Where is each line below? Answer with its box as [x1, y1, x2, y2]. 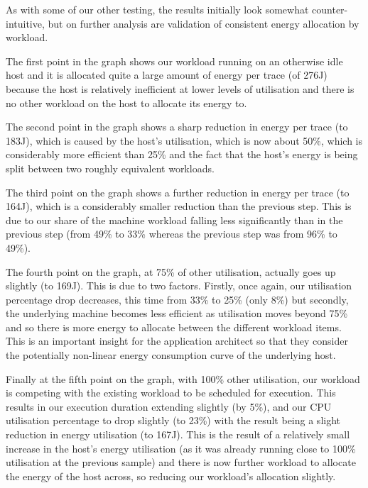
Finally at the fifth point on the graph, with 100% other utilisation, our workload [6, 371, 360, 386]
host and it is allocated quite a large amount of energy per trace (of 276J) [6, 67, 328, 82]
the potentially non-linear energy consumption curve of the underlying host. [6, 348, 336, 362]
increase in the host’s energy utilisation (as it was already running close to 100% [6, 440, 356, 455]
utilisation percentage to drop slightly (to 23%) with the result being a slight [6, 413, 341, 428]
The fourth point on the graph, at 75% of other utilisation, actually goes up [6, 264, 336, 279]
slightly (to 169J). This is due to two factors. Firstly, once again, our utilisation [6, 278, 352, 293]
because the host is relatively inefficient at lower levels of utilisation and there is [6, 81, 355, 96]
